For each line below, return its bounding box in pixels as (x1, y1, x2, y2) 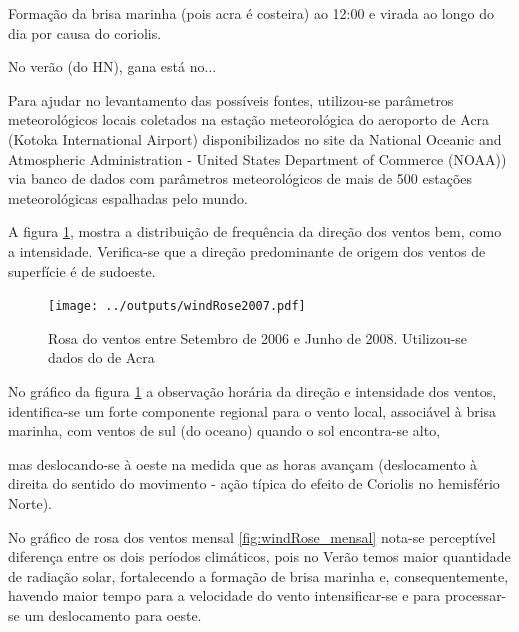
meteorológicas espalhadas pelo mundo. (8, 187, 248, 208)
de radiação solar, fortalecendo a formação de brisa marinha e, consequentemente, (8, 565, 509, 586)
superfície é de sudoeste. (8, 260, 156, 281)
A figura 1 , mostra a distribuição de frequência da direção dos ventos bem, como (8, 221, 502, 242)
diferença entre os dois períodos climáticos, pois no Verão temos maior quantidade (8, 546, 511, 567)
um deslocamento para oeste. (24, 604, 202, 625)
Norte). (8, 492, 52, 513)
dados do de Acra (48, 347, 155, 368)
